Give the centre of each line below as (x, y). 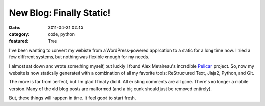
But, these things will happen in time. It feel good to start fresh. (73, 98)
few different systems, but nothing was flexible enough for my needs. (79, 57)
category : (19, 34)
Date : (15, 27)
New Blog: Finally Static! (60, 13)
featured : (19, 41)
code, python (61, 34)
